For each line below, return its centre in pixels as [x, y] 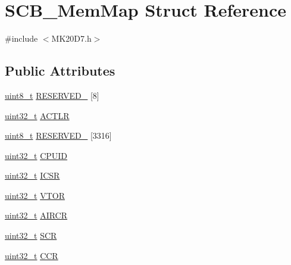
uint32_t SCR [31, 236]
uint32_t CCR [32, 255]
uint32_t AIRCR [36, 215]
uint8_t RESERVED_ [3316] [58, 135]
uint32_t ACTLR [37, 115]
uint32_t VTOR [35, 195]
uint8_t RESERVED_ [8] [52, 95]
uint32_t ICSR [32, 175]
